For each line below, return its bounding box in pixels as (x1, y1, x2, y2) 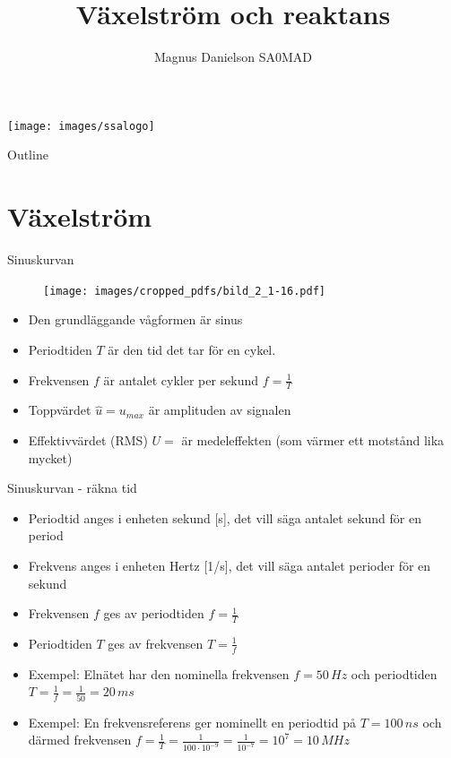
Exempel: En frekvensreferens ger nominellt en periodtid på (28, 712, 356, 731)
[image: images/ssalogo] (7, 119, 155, 133)
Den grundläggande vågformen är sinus (28, 310, 243, 329)
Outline (7, 145, 48, 164)
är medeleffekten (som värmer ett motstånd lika (181, 430, 445, 449)
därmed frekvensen (28, 730, 132, 749)
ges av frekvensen (108, 633, 204, 652)
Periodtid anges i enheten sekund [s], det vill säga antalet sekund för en (28, 508, 421, 527)
